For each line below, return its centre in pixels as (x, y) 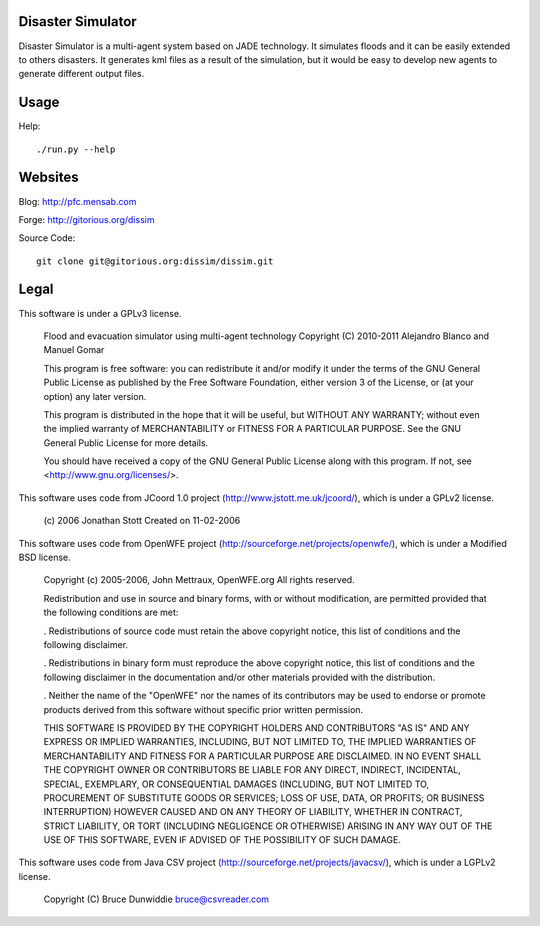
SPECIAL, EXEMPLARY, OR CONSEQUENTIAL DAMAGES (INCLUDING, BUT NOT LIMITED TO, (236, 784)
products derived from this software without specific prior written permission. (203, 709)
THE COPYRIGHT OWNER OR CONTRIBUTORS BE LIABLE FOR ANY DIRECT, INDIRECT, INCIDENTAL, (252, 770)
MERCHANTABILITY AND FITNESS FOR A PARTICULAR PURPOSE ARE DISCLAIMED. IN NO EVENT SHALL (262, 756)
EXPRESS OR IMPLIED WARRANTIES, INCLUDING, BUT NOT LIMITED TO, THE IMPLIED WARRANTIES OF (260, 742)
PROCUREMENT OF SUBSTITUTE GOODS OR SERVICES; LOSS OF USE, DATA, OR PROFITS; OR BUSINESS (264, 797)
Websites (48, 177)
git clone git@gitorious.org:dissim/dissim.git (155, 261)
